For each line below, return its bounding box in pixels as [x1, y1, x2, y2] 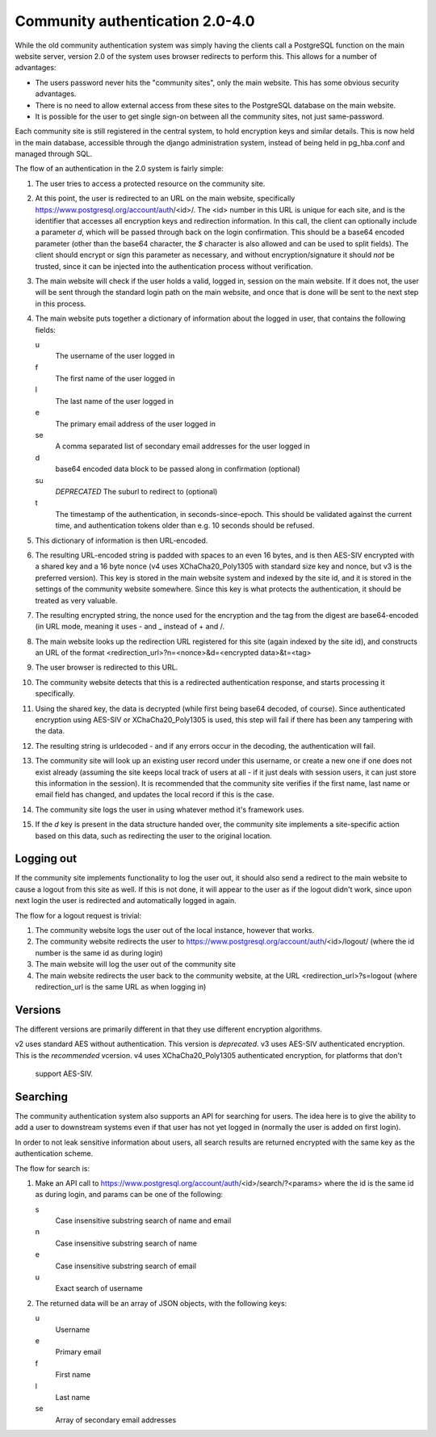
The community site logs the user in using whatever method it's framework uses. [35, 805, 304, 814]
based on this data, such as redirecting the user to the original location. [35, 830, 272, 840]
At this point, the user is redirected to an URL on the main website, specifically [35, 194, 296, 204]
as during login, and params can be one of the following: [35, 1190, 224, 1200]
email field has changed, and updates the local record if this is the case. [35, 790, 275, 800]
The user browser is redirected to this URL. [35, 662, 178, 672]
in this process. [35, 299, 86, 309]
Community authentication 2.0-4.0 [15, 12, 255, 30]
